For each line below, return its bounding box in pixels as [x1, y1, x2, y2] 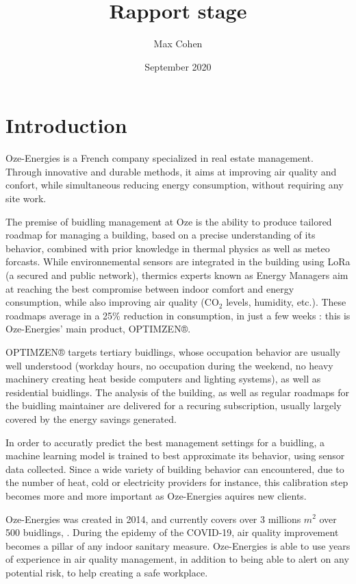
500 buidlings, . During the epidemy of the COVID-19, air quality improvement [5, 525, 339, 539]
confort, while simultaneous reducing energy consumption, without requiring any [5, 178, 344, 192]
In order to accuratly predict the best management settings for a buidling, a [5, 435, 325, 449]
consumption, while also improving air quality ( [5, 295, 205, 309]
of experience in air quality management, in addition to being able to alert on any [5, 552, 349, 566]
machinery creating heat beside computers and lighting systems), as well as [5, 372, 321, 386]
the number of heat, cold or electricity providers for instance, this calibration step [5, 475, 348, 489]
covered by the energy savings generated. [5, 411, 177, 426]
